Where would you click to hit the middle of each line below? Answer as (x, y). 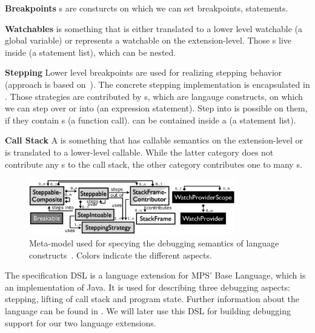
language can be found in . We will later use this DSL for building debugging (148, 311)
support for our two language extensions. (81, 322)
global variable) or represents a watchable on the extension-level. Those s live (148, 40)
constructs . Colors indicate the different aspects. (121, 255)
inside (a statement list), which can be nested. (91, 52)
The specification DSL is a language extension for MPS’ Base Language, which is (155, 275)
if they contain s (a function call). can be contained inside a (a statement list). (151, 120)
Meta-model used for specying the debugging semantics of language (154, 243)
